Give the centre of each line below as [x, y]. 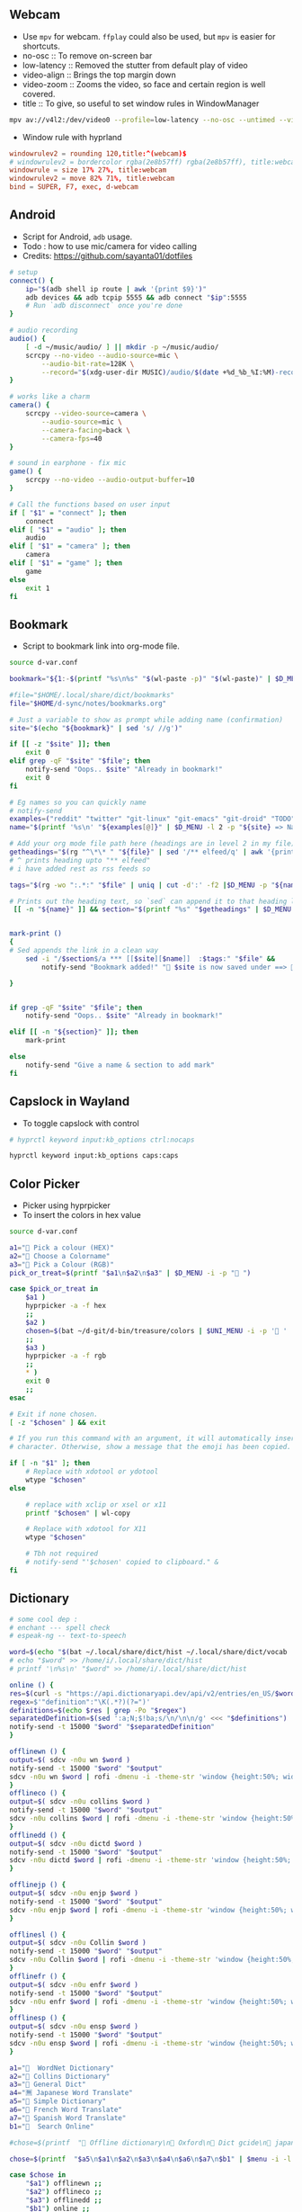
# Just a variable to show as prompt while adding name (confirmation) [146, 720]
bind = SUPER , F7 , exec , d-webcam [74, 187]
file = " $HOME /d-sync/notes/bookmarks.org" [88, 703]
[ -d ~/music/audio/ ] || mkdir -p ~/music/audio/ [122, 347]
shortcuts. [41, 46]
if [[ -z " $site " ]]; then [60, 744]
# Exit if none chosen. [54, 1414]
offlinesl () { [38, 1934]
